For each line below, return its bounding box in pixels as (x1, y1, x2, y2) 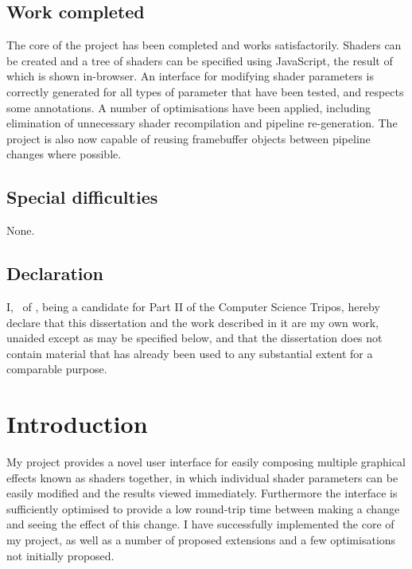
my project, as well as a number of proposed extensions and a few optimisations (6, 532, 396, 548)
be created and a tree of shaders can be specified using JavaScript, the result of (6, 52, 393, 68)
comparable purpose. (6, 360, 107, 377)
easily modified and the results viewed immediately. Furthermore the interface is (6, 485, 398, 501)
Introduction (6, 407, 148, 440)
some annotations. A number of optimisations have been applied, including (6, 99, 371, 115)
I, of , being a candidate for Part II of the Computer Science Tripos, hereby (6, 298, 380, 314)
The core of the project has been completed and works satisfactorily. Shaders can (6, 37, 402, 53)
